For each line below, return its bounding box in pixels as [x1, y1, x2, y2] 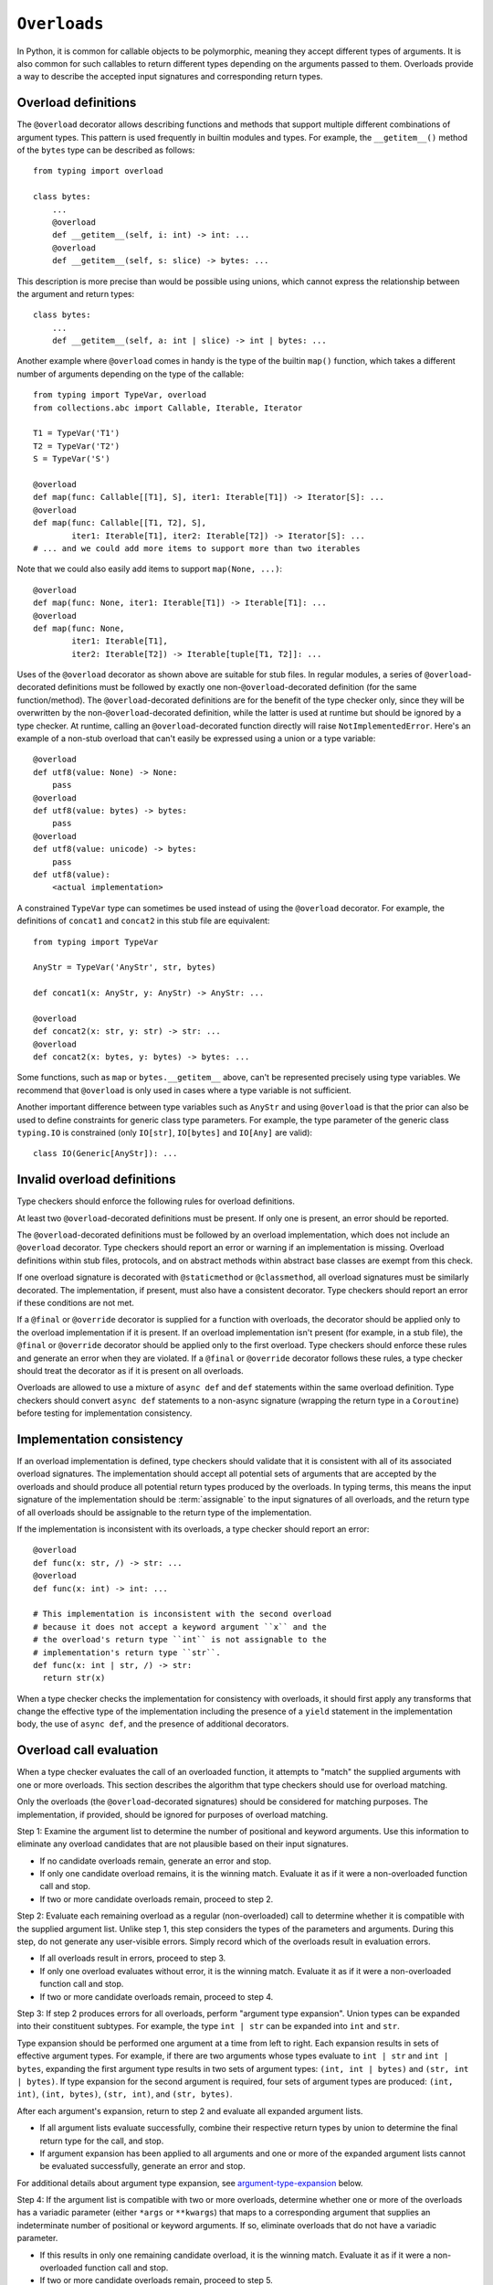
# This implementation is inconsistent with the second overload [33, 1609, 332, 1620]
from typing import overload [33, 165, 163, 176]
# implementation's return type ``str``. [33, 1647, 221, 1658]
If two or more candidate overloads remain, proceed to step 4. [39, 1991, 274, 2002]
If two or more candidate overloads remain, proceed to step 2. [39, 1893, 274, 1905]
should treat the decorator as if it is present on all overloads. [16, 1365, 244, 1376]
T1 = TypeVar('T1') [33, 428, 121, 439]
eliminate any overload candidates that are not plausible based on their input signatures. [16, 1838, 349, 1850]
